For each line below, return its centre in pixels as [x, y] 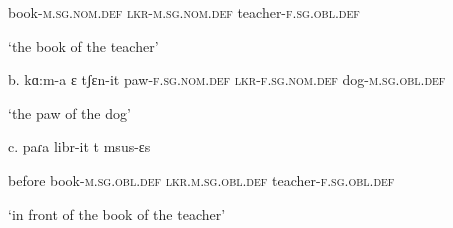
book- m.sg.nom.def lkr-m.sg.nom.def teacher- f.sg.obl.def [184, 12]
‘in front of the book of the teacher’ [117, 213]
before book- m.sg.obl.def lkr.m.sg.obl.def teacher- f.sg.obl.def [201, 179]
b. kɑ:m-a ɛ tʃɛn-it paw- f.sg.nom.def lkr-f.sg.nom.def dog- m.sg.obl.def [227, 79]
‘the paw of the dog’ [69, 112]
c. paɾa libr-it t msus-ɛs [79, 146]
